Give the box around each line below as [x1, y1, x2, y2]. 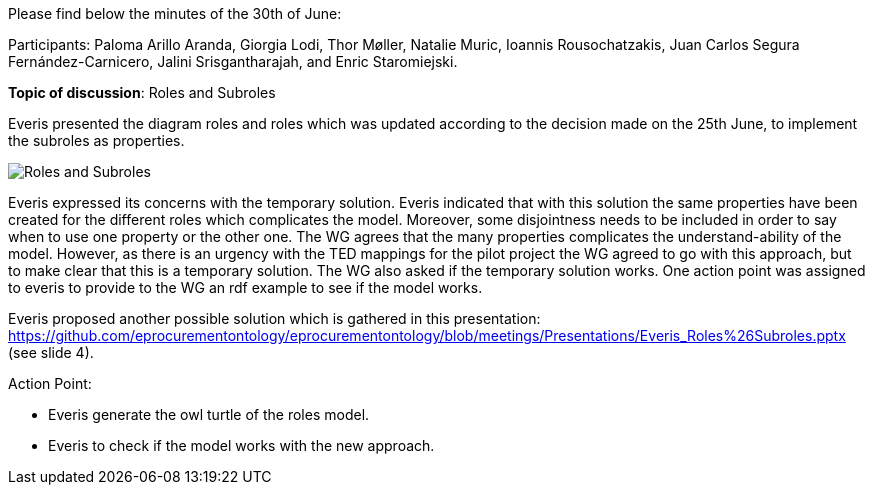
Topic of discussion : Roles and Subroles [8, 84, 276, 101]
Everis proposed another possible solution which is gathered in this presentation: [8, 310, 541, 327]
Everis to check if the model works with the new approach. [48, 437, 435, 454]
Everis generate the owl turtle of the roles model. [48, 406, 370, 423]
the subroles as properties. [8, 132, 185, 149]
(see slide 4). [8, 344, 94, 361]
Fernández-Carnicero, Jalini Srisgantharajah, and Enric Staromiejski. [8, 53, 458, 70]
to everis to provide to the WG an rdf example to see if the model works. [8, 279, 483, 296]
